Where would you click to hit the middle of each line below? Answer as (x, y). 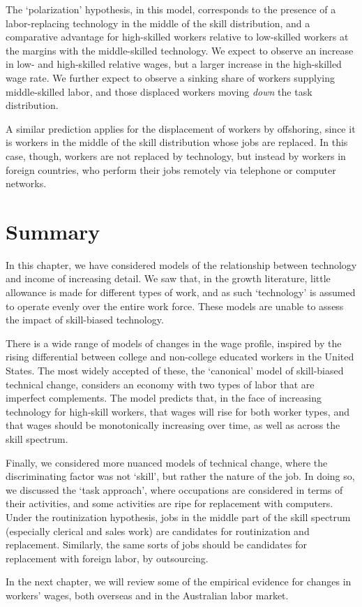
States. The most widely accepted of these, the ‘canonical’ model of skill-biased (175, 370)
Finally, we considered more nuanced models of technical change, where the (167, 462)
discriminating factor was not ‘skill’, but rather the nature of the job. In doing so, (180, 476)
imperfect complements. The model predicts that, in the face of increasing (164, 398)
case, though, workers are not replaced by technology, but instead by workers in (176, 155)
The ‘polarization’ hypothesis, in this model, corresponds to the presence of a (171, 9)
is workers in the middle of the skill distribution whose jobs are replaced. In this (177, 142)
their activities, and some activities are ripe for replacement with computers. (169, 503)
